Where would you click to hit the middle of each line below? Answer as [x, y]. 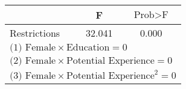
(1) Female [33, 48]
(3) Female [33, 76]
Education [88, 48]
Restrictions [35, 33]
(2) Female [33, 61]
